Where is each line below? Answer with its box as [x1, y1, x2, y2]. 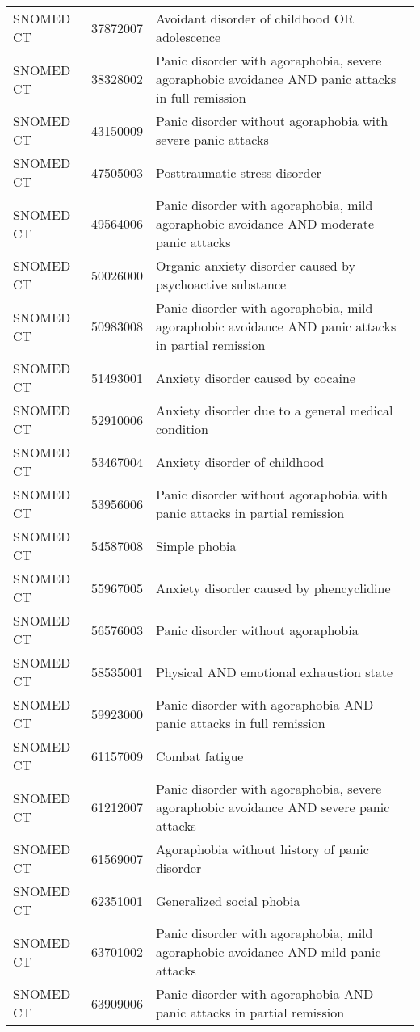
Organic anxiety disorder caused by [155, 256, 355, 275]
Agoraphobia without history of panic [155, 840, 369, 858]
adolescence [155, 27, 221, 46]
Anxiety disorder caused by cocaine [155, 368, 355, 387]
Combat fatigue [155, 746, 244, 765]
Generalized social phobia [155, 891, 300, 910]
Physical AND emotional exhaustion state [155, 662, 393, 681]
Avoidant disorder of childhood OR [155, 9, 354, 27]
